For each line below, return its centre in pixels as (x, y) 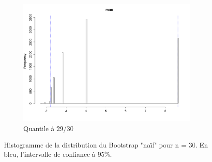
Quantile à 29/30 (48, 128)
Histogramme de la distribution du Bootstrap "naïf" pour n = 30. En (106, 144)
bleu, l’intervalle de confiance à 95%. (58, 154)
